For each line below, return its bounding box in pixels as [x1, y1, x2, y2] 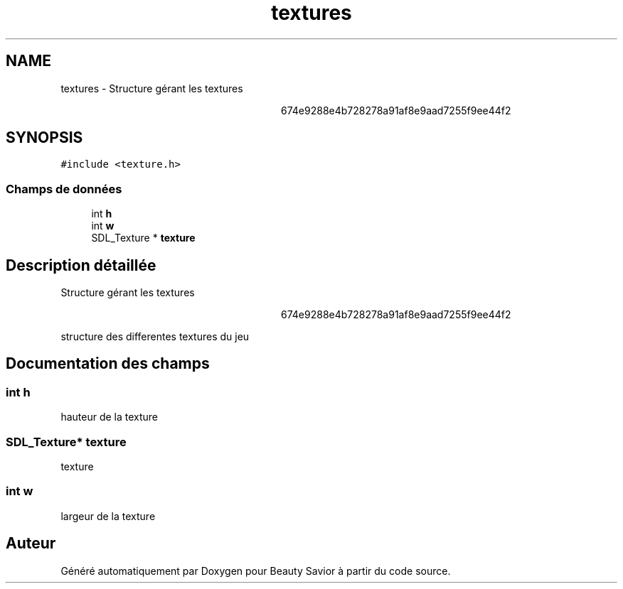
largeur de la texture [60, 509, 156, 522]
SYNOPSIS [6, 129, 83, 147]
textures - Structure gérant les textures [60, 82, 243, 94]
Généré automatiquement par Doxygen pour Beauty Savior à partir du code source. [60, 564, 451, 577]
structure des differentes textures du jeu [60, 330, 250, 343]
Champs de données [6, 181, 122, 196]
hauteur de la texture [60, 411, 159, 423]
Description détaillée [6, 256, 156, 274]
